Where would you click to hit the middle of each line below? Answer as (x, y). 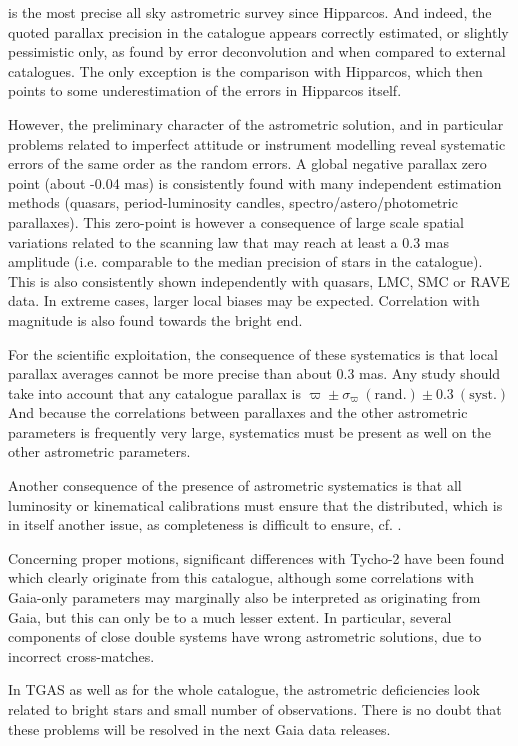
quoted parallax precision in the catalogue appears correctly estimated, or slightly (258, 31)
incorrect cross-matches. (81, 655)
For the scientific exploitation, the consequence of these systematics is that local (253, 353)
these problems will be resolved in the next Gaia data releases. (199, 728)
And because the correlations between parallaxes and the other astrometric (238, 412)
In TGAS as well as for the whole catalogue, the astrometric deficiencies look (244, 689)
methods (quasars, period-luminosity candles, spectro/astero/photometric (233, 202)
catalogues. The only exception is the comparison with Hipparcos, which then (245, 70)
